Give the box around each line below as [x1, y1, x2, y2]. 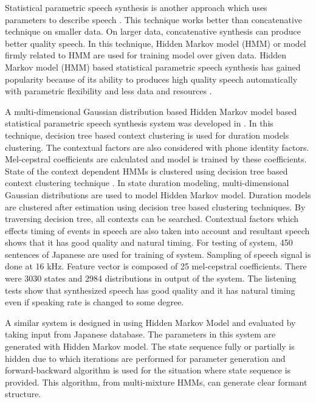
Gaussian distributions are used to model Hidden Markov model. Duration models [5, 188, 311, 201]
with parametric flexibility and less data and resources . [5, 85, 212, 97]
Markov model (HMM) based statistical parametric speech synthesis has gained [5, 60, 301, 73]
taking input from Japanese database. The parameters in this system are [5, 328, 276, 341]
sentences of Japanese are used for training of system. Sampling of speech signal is [5, 248, 311, 260]
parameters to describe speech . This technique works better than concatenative [5, 13, 302, 26]
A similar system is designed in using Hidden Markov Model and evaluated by [5, 316, 296, 328]
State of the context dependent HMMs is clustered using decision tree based [5, 164, 288, 177]
